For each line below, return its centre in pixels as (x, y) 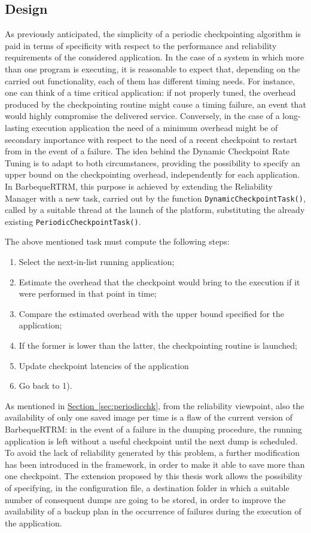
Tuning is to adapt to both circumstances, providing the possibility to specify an (153, 162)
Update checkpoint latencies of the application (104, 365)
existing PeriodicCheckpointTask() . (73, 221)
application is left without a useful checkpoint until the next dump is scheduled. (151, 441)
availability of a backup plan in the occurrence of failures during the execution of (153, 511)
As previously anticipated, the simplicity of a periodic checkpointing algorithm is (153, 34)
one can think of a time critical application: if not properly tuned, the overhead (150, 92)
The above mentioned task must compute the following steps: (117, 241)
